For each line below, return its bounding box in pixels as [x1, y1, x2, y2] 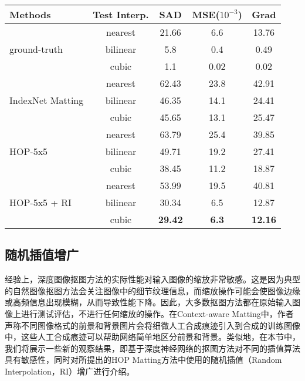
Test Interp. [93, 8, 149, 21]
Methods [9, 8, 51, 21]
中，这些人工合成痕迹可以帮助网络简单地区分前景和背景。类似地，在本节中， [5, 331, 300, 343]
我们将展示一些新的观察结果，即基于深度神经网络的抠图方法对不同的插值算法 [5, 342, 300, 354]
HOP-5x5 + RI [9, 195, 72, 209]
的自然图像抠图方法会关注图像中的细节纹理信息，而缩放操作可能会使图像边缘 [5, 284, 300, 296]
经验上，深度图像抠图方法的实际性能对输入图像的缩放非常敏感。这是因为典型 [5, 273, 300, 285]
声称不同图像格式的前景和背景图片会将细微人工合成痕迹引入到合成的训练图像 [5, 319, 300, 331]
